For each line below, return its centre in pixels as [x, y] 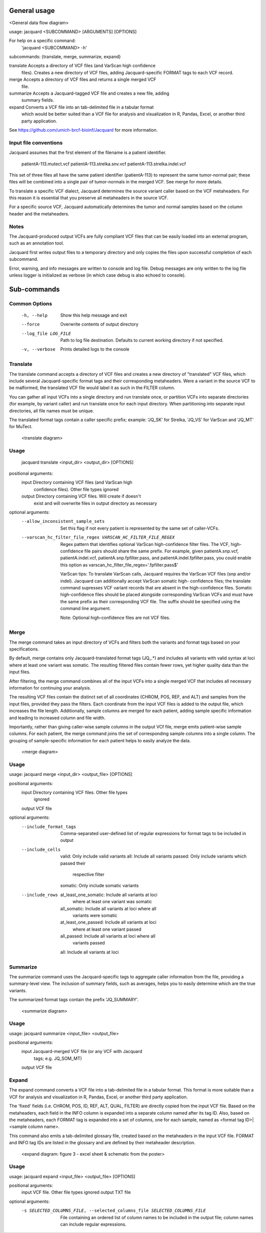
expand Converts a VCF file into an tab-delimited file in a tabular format [81, 107]
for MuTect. [21, 427]
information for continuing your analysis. [50, 688]
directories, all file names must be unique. [51, 411]
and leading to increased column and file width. [57, 718]
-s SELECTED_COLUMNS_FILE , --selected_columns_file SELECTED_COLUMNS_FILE [114, 1211]
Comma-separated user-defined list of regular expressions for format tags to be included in [153, 833]
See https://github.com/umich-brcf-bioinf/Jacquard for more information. [83, 130]
